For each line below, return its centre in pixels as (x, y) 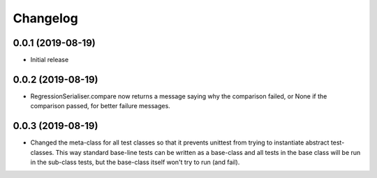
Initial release (50, 60)
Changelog (45, 18)
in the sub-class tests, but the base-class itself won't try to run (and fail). (135, 162)
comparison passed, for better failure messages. (100, 106)
